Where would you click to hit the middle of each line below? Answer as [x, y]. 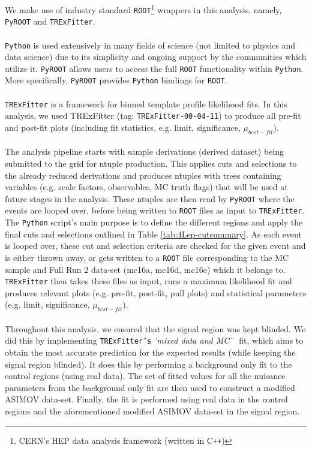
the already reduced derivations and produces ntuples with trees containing [143, 175]
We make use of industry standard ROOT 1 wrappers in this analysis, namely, [143, 9]
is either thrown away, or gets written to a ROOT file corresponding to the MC [147, 257]
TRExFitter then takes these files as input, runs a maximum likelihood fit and [148, 281]
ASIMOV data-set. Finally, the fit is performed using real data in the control [146, 399]
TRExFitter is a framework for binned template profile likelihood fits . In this [146, 103]
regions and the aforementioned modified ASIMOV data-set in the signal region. [152, 411]
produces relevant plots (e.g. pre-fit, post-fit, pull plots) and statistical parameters [156, 292]
